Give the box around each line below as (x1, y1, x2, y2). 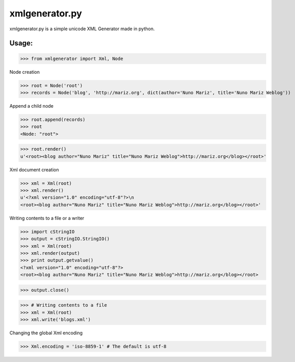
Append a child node (9, 103, 54, 109)
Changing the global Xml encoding (9, 330, 83, 336)
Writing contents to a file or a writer (9, 215, 85, 221)
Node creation (9, 69, 40, 75)
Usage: (9, 39, 33, 48)
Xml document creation (9, 167, 59, 173)
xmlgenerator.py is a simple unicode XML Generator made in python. (9, 26, 155, 32)
